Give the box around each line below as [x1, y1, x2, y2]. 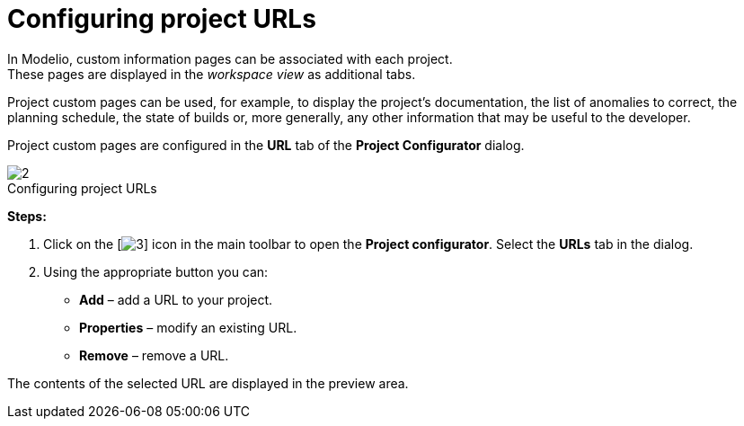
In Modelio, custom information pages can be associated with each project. [7, 50, 453, 67]
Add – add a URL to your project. [79, 291, 273, 307]
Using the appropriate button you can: [43, 263, 269, 280]
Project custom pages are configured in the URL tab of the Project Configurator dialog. [7, 137, 525, 153]
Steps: [7, 208, 47, 224]
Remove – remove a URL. [79, 347, 229, 363]
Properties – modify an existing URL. [79, 319, 297, 335]
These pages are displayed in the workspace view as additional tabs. [7, 66, 416, 82]
